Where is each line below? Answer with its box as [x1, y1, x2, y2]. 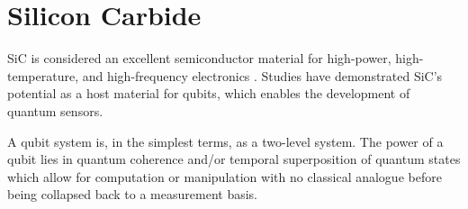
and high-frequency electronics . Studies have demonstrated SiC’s [82, 66, 443, 85]
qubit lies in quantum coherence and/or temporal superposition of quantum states [7, 150, 461, 168]
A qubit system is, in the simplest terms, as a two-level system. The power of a [7, 132, 444, 150]
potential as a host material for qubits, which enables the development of [7, 84, 410, 103]
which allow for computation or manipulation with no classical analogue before [7, 167, 442, 186]
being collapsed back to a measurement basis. [7, 185, 257, 204]
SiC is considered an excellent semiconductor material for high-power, [7, 49, 391, 68]
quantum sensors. [7, 101, 103, 120]
